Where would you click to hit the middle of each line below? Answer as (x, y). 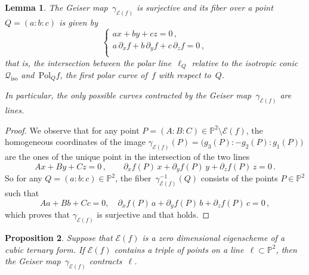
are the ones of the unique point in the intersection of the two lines (127, 157)
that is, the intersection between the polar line (88, 62)
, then (286, 249)
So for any (24, 178)
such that (22, 193)
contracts (106, 261)
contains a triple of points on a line (179, 249)
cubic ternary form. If (45, 249)
